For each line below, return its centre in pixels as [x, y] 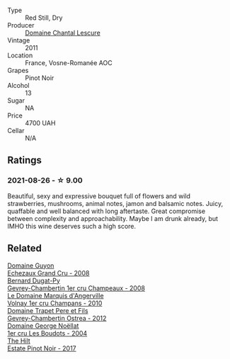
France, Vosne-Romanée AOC [69, 63]
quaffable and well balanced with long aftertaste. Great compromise [107, 211]
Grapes [18, 70]
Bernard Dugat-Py [34, 280]
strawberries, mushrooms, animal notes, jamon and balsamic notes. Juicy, [115, 203]
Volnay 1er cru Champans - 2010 [55, 303]
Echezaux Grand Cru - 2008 [48, 273]
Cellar [16, 131]
